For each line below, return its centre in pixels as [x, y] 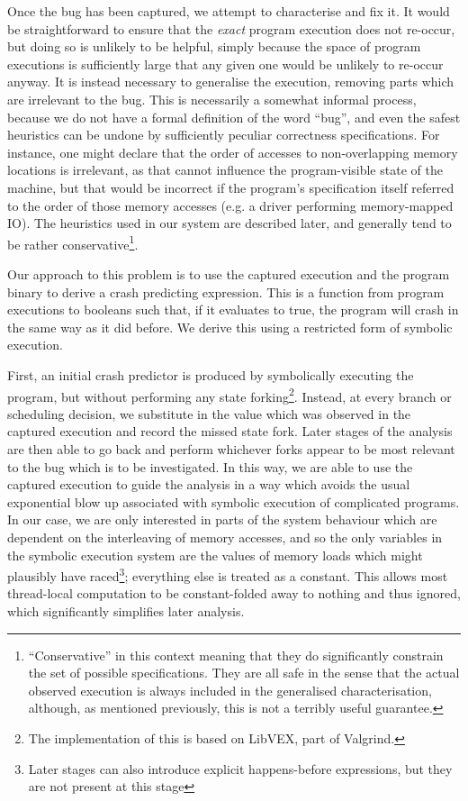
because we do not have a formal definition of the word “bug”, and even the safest [234, 117]
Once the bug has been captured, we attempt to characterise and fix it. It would [229, 11]
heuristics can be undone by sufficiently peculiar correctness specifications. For [224, 135]
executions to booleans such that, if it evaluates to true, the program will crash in [233, 309]
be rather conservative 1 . [73, 242]
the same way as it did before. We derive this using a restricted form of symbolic [230, 327]
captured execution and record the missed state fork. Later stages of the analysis [230, 431]
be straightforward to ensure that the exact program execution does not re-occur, [231, 28]
